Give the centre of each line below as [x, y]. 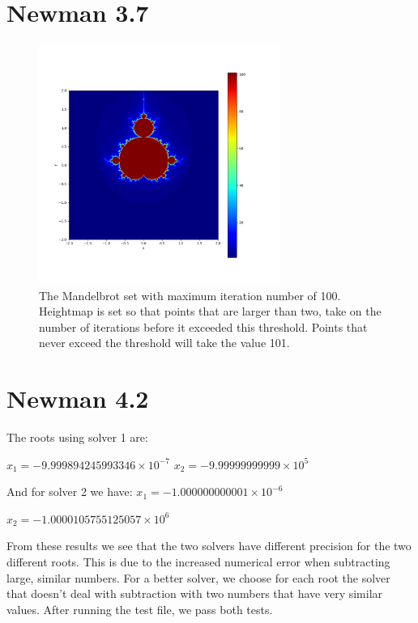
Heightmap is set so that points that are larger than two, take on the [210, 311]
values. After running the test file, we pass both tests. [140, 609]
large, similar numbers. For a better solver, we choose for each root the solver [198, 577]
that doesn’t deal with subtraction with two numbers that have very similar [195, 593]
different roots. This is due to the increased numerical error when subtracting [198, 561]
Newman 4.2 [78, 398]
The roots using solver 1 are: [77, 437]
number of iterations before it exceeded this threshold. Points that [203, 326]
